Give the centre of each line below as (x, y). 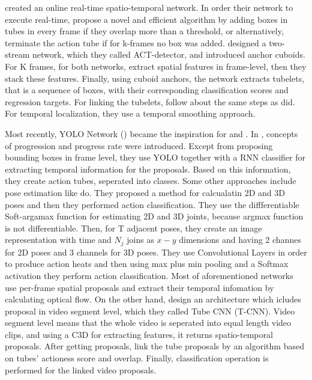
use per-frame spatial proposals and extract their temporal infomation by (139, 287)
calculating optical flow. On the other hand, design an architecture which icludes (153, 299)
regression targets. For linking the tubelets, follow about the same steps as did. (150, 101)
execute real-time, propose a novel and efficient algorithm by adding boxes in (146, 19)
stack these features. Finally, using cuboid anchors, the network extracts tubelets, (155, 78)
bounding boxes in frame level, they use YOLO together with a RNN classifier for (155, 157)
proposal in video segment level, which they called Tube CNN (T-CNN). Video (150, 311)
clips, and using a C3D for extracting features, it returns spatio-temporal (139, 334)
